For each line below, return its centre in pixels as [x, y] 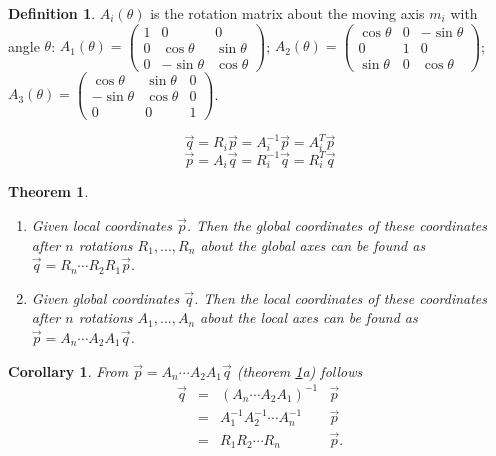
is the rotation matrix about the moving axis [287, 13]
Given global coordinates [105, 297]
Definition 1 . [52, 13]
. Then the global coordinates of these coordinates [337, 224]
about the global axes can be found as [313, 244]
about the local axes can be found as [309, 317]
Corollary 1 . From [68, 370]
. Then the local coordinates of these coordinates [340, 297]
